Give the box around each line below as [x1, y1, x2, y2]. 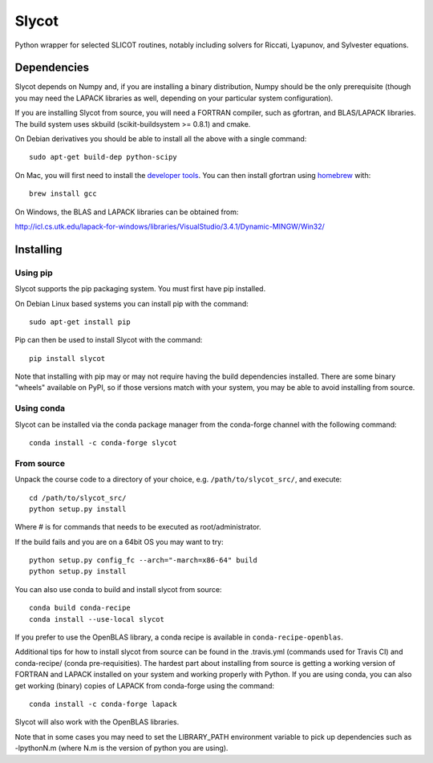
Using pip [14, 267, 54, 278]
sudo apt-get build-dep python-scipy [29, 152, 178, 162]
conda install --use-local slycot [29, 615, 164, 623]
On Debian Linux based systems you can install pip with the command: [14, 298, 249, 308]
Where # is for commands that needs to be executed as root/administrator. [14, 522, 261, 532]
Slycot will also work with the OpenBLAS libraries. [14, 717, 180, 727]
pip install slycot [29, 354, 106, 363]
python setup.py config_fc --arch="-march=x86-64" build [29, 556, 258, 565]
